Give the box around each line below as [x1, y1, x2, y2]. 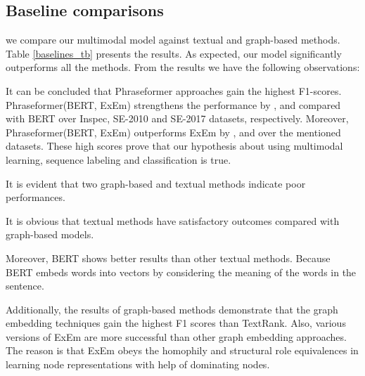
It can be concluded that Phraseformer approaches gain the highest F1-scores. [6, 83, 342, 98]
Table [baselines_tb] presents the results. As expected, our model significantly [6, 46, 342, 60]
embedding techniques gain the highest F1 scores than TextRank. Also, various [6, 316, 346, 330]
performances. [6, 190, 65, 205]
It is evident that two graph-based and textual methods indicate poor [6, 176, 306, 190]
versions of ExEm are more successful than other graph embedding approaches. [6, 329, 347, 344]
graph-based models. [6, 227, 94, 242]
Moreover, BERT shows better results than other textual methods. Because [6, 250, 331, 265]
